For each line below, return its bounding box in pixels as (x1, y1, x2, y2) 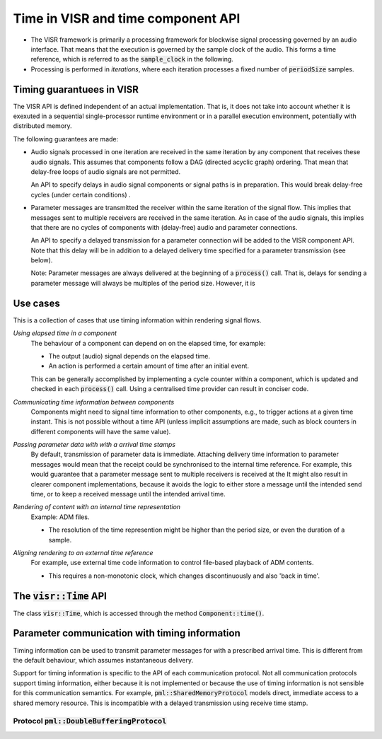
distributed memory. (13, 122, 72, 130)
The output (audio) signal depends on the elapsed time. (48, 351, 211, 360)
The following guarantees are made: (13, 134, 119, 143)
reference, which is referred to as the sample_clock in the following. (30, 55, 233, 64)
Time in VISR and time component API (13, 11, 241, 26)
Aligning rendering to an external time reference (13, 548, 154, 557)
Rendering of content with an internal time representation (13, 503, 180, 511)
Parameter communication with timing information (13, 627, 241, 639)
